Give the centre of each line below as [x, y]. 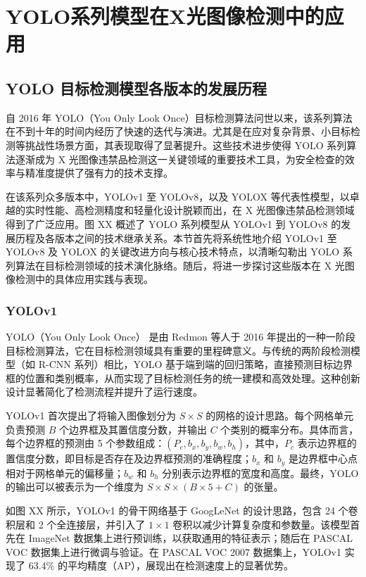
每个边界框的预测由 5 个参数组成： [86, 443]
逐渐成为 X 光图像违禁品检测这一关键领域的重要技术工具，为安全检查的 [180, 159]
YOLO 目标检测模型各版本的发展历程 [137, 88]
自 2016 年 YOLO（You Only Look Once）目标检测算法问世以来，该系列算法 [179, 117]
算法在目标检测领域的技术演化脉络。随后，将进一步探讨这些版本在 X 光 [180, 265]
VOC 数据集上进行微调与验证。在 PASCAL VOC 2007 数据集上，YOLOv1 [173, 551]
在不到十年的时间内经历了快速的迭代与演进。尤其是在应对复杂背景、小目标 [178, 131]
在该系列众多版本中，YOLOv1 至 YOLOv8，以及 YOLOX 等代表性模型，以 [178, 196]
